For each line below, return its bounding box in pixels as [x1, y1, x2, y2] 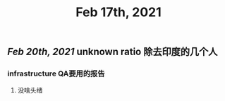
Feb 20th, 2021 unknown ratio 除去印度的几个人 [7, 46, 218, 58]
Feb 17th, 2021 [75, 4, 162, 20]
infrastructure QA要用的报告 [7, 69, 105, 78]
